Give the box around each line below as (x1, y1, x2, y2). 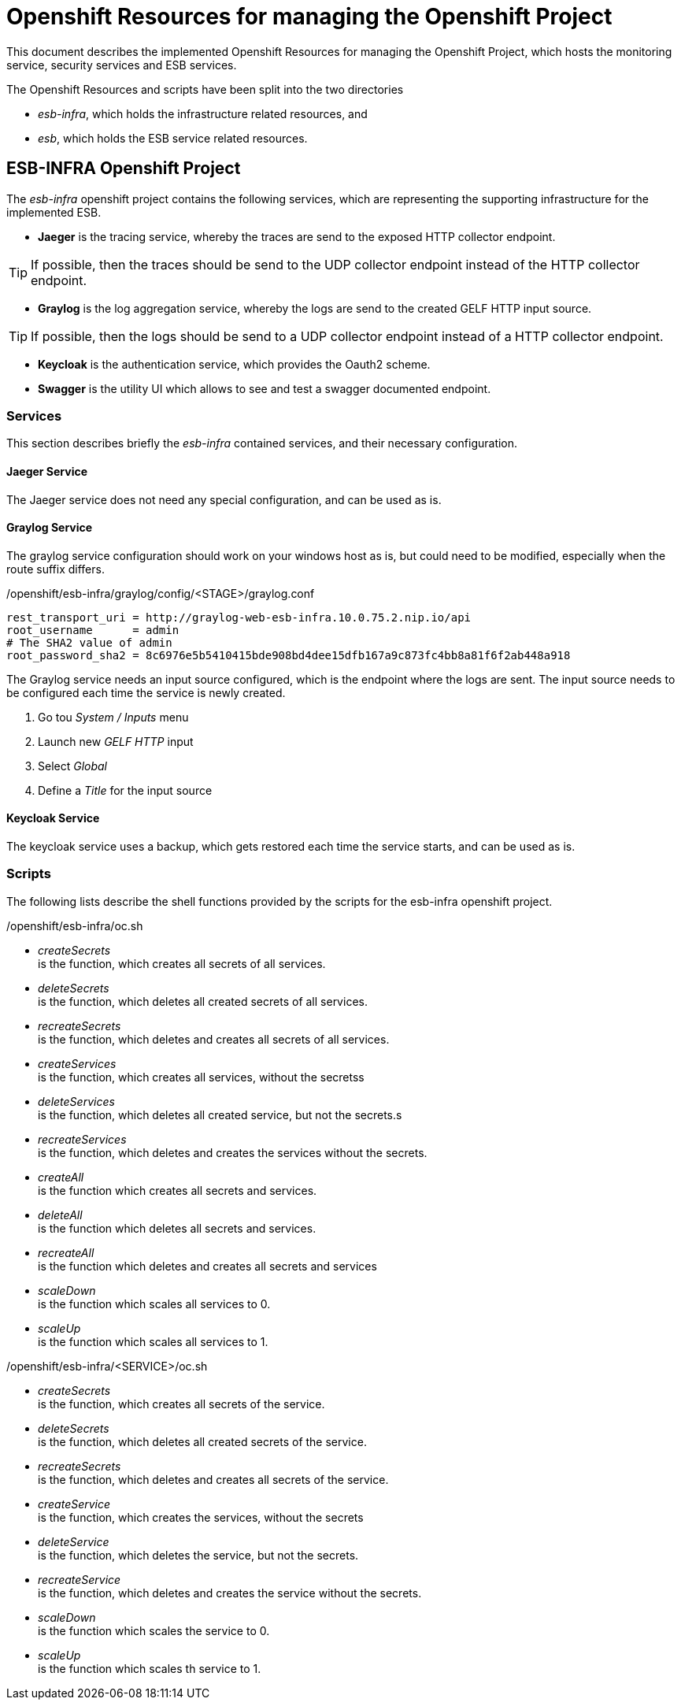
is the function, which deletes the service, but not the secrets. (38, 1548, 359, 1562)
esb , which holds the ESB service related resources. (38, 131, 308, 145)
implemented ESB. (6, 205, 102, 219)
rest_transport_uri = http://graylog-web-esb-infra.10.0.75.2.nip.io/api (6, 610, 472, 624)
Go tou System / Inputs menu (38, 710, 189, 724)
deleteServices (38, 1094, 115, 1108)
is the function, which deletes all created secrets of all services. (38, 994, 368, 1008)
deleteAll (38, 1207, 83, 1222)
